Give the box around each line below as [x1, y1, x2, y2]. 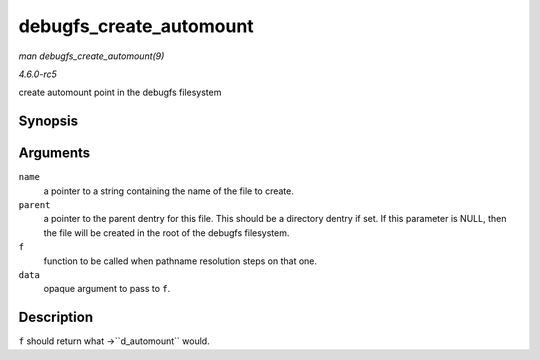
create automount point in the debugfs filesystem [18, 86, 222, 99]
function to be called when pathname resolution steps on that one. [43, 255, 318, 267]
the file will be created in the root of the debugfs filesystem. [43, 226, 290, 239]
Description [18, 309, 94, 326]
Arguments [18, 145, 91, 162]
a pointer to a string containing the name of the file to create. [43, 185, 294, 197]
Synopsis [18, 113, 79, 130]
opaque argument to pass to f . [43, 283, 171, 295]
